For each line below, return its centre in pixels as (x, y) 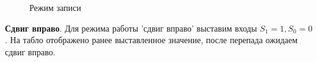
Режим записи (55, 7)
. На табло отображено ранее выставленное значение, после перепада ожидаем (151, 40)
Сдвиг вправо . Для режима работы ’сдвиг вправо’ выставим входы (131, 28)
